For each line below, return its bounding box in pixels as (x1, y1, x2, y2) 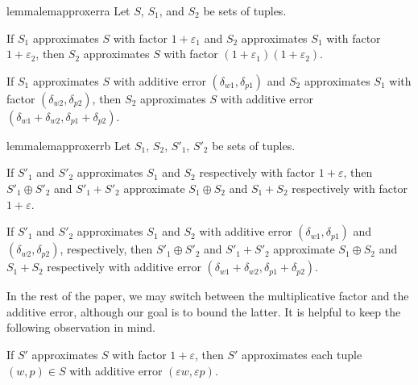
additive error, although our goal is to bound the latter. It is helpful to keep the (6, 303, 401, 320)
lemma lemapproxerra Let (6, 2, 130, 19)
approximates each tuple (242, 345, 362, 362)
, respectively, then (60, 241, 153, 257)
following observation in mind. (6, 319, 155, 336)
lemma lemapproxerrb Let (6, 136, 131, 153)
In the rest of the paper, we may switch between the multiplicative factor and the (6, 287, 409, 304)
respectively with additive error (47, 258, 201, 275)
